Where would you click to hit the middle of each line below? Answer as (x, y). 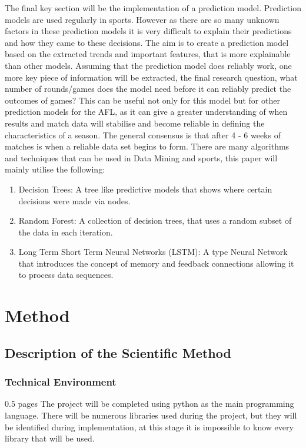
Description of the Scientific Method (118, 352)
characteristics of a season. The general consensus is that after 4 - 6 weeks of (143, 135)
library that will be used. (50, 438)
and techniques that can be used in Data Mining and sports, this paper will (141, 157)
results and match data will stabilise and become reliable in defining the (135, 123)
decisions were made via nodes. (74, 200)
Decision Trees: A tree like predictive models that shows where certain (145, 189)
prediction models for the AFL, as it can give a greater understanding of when (146, 112)
